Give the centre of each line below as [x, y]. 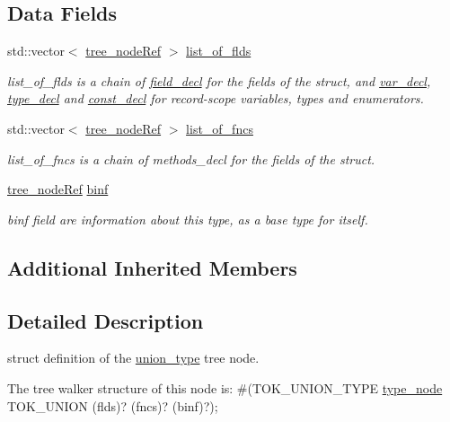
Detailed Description [106, 320]
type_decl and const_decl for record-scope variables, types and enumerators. [216, 98]
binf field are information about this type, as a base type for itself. [188, 219]
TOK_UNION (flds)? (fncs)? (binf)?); [113, 405]
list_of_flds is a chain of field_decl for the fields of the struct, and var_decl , [219, 80]
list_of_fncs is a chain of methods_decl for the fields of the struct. [191, 158]
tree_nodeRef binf [58, 189]
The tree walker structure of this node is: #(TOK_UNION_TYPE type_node [225, 387]
